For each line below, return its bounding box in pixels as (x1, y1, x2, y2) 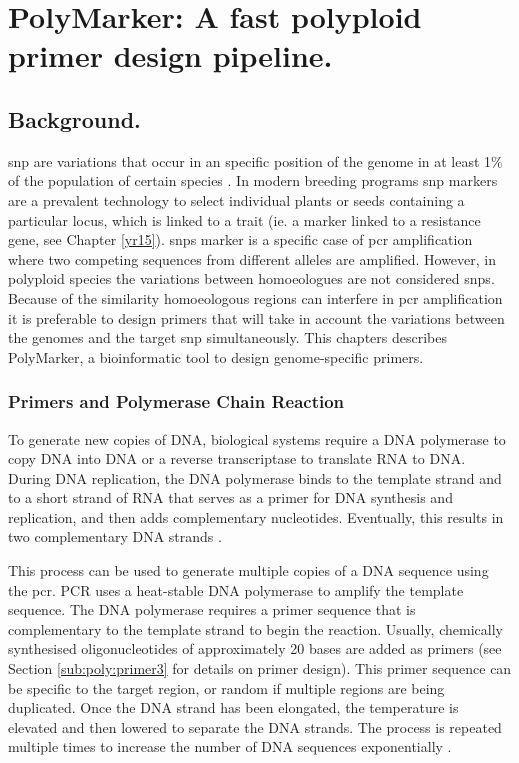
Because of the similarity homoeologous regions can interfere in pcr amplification (8, 287, 503, 308)
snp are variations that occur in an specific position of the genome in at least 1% (8, 150, 503, 171)
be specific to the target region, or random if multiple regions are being (8, 677, 445, 698)
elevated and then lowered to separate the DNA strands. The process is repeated (8, 716, 502, 737)
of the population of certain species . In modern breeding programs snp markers (8, 170, 498, 191)
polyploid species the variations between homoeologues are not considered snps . (8, 268, 495, 289)
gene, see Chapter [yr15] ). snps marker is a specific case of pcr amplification (8, 229, 473, 250)
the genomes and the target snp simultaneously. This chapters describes (8, 327, 447, 348)
